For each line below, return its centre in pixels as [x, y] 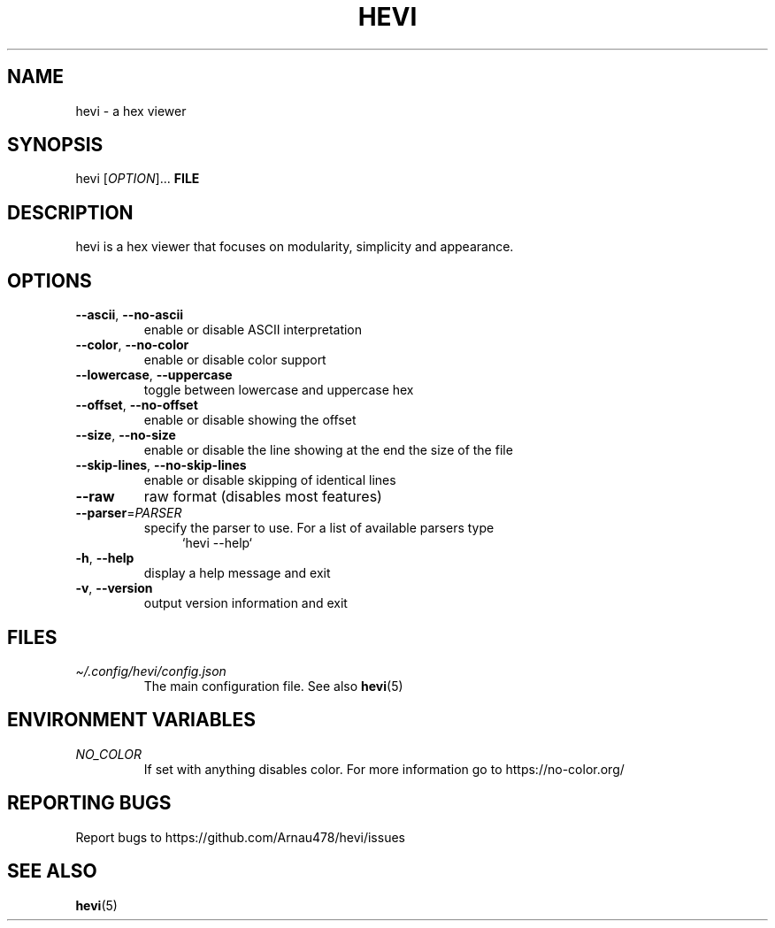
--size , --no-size [126, 435]
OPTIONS [50, 280]
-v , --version [114, 588]
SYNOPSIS [55, 145]
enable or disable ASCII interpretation [253, 330]
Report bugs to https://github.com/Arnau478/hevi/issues [240, 837]
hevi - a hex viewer [131, 111]
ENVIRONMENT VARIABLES [131, 720]
